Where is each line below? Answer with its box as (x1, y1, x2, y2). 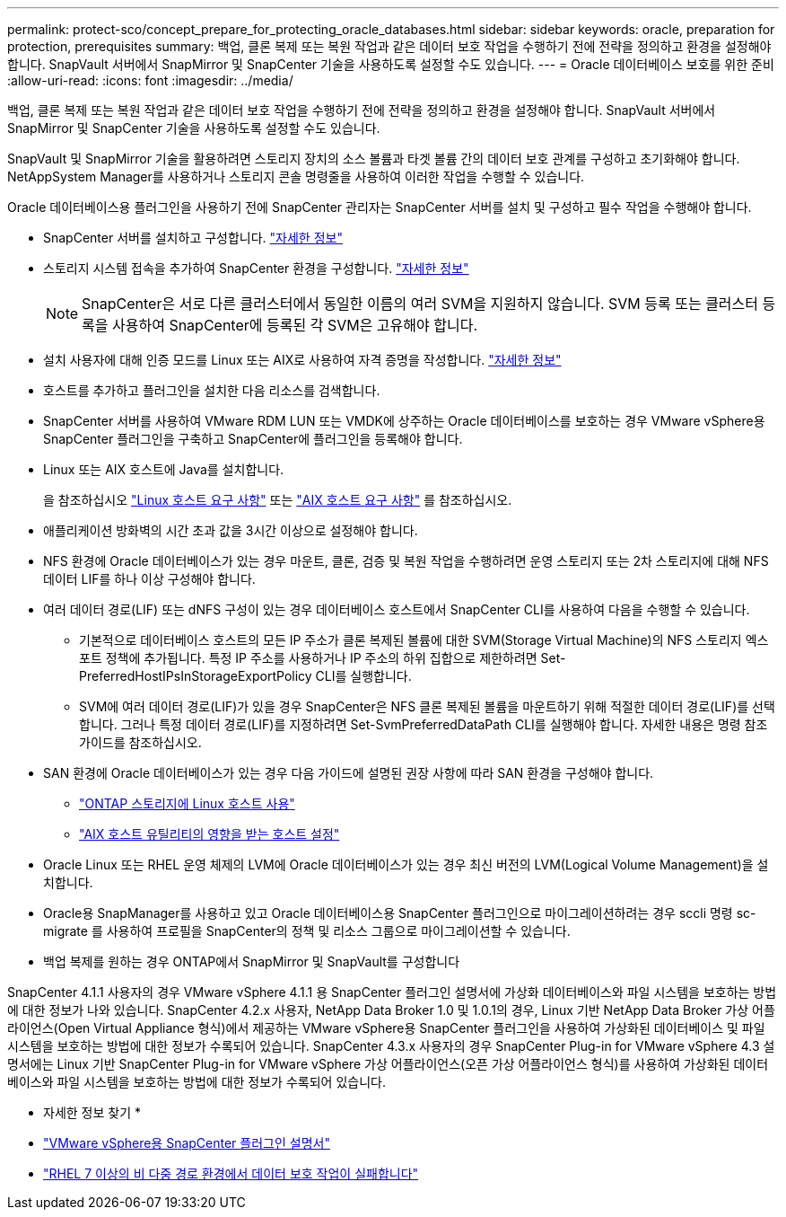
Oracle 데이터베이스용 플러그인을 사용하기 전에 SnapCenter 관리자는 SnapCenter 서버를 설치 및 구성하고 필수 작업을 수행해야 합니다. (7, 199, 752, 215)
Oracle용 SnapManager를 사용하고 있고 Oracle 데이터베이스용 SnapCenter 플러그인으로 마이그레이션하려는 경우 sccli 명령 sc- (43, 905, 756, 921)
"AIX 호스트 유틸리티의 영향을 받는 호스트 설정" (79, 826, 340, 842)
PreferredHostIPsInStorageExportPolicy (79, 668, 312, 683)
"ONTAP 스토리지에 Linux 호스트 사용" (79, 796, 295, 811)
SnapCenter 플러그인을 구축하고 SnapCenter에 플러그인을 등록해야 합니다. (43, 431, 463, 446)
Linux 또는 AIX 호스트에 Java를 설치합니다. (43, 462, 284, 477)
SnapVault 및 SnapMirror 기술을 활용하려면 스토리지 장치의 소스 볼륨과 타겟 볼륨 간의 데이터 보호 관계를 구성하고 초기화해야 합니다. (7, 151, 740, 166)
